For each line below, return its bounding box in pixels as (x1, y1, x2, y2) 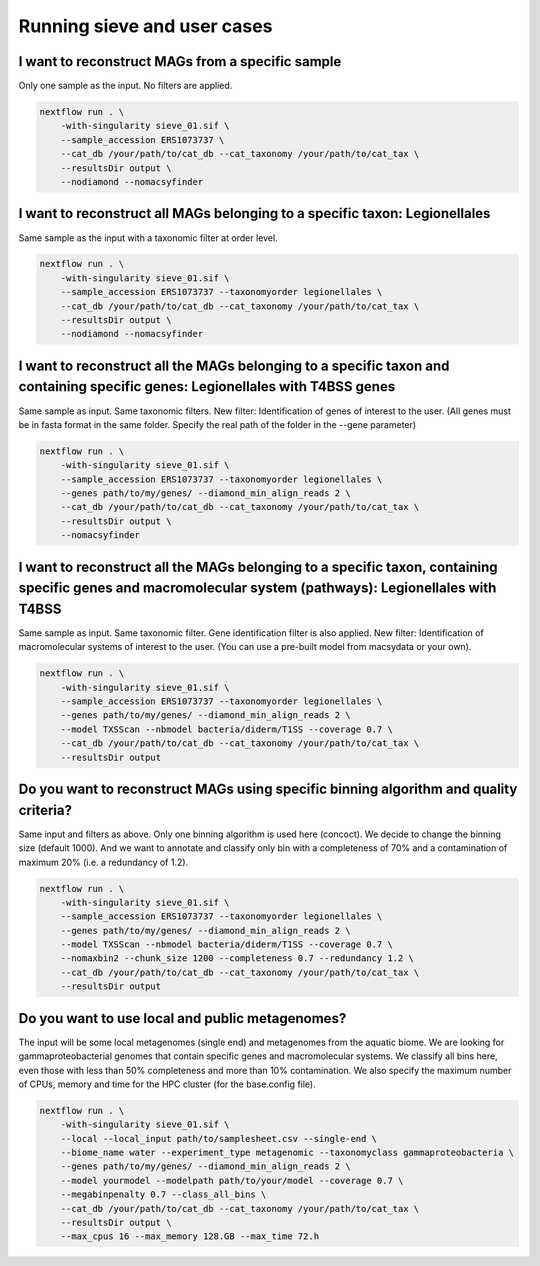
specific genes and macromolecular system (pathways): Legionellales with (18, 580, 497, 597)
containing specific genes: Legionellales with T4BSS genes (18, 378, 396, 395)
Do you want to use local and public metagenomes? (18, 1010, 347, 1027)
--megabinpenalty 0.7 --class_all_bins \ (60, 1189, 267, 1200)
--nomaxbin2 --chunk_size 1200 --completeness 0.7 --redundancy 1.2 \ (60, 953, 415, 964)
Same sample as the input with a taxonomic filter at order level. (18, 231, 279, 244)
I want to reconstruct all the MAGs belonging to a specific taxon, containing (18, 558, 498, 575)
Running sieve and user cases (18, 15, 273, 37)
